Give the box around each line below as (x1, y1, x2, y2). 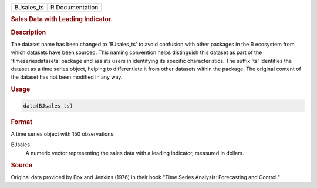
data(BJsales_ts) (23, 102, 73, 109)
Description (11, 28, 46, 36)
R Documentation (50, 4, 99, 11)
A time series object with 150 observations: (11, 130, 115, 137)
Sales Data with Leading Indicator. (11, 15, 113, 23)
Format (11, 117, 32, 126)
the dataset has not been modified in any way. (11, 73, 123, 80)
